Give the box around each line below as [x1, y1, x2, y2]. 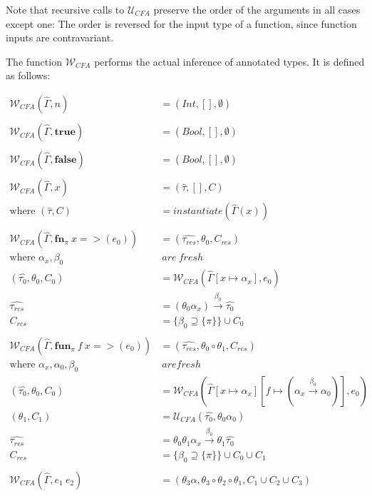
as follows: [6, 68, 51, 83]
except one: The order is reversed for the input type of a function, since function [6, 16, 357, 31]
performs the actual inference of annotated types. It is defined [94, 54, 365, 69]
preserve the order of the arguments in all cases [153, 2, 361, 16]
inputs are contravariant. [6, 30, 114, 45]
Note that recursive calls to [6, 2, 125, 16]
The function [6, 54, 62, 69]
